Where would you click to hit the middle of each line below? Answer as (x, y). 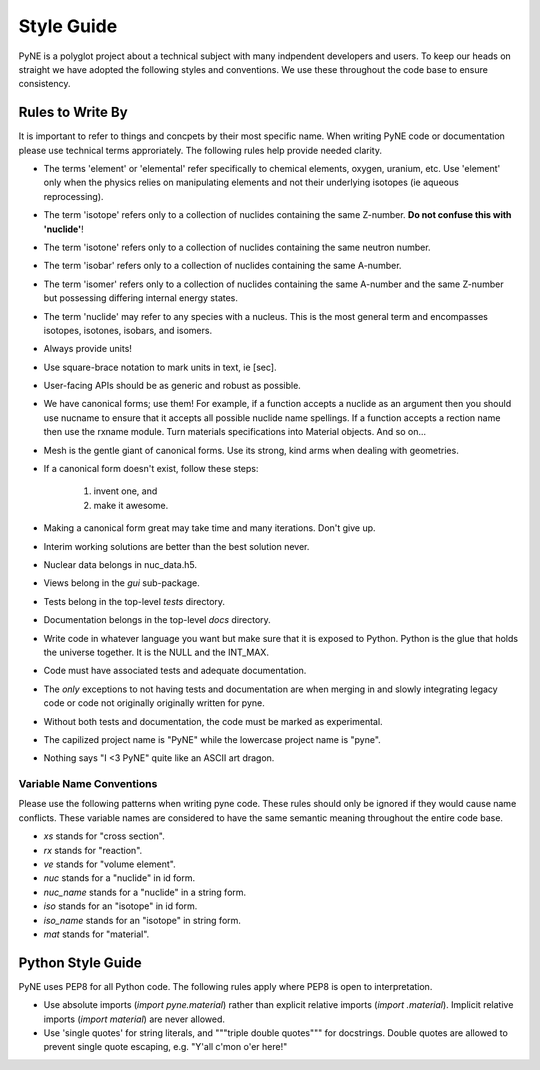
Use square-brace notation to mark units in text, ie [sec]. (160, 367)
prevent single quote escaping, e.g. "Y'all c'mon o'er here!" (165, 1047)
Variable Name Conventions (88, 784)
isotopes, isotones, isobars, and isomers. (128, 330)
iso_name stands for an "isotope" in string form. (142, 920)
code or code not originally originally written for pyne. (154, 703)
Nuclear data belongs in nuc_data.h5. (120, 564)
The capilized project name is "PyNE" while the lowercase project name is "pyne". (212, 739)
